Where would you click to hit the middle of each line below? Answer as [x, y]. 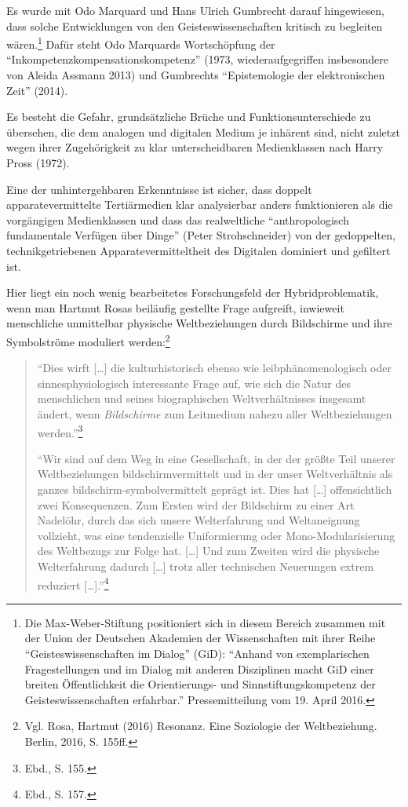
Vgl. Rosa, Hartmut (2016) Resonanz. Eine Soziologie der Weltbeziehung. [201, 726]
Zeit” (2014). [37, 90]
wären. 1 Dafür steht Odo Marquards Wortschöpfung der [141, 43]
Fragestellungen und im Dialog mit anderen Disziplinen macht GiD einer [199, 668]
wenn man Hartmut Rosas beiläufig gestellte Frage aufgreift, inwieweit [175, 307]
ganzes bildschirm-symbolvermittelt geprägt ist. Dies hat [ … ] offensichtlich [215, 489]
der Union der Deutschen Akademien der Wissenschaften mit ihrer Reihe [200, 638]
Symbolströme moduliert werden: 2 [88, 340]
